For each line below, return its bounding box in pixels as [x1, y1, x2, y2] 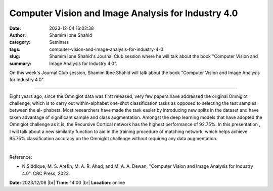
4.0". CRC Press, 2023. [22, 170, 70, 176]
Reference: [9, 154, 32, 160]
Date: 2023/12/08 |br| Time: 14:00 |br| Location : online [9, 179, 125, 185]
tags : [9, 46, 21, 52]
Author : [9, 32, 26, 38]
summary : [9, 60, 32, 67]
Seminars [49, 39, 69, 45]
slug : [9, 53, 20, 59]
